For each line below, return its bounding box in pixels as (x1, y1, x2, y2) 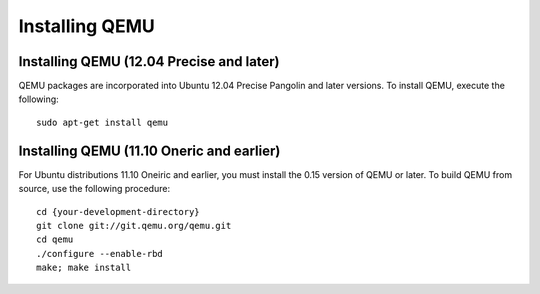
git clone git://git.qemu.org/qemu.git (36, 220, 232, 231)
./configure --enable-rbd (36, 248, 164, 259)
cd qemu (36, 234, 74, 245)
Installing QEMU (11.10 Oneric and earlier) (18, 142, 281, 159)
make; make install (36, 262, 132, 274)
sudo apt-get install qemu (36, 116, 169, 128)
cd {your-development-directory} (36, 206, 200, 217)
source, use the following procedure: (18, 183, 170, 195)
